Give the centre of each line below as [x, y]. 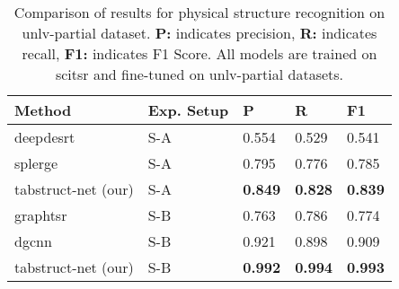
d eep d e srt [45, 137]
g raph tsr [41, 215]
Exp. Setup [188, 110]
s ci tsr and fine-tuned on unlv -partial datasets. [199, 74]
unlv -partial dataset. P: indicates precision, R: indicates [199, 33]
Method [43, 110]
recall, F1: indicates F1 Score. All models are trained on [199, 53]
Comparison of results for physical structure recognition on [199, 12]
